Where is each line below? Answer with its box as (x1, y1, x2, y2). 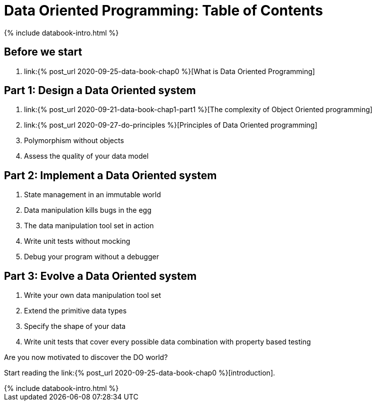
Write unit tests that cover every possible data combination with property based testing (24, 337, 311, 346)
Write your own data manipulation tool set (24, 291, 161, 300)
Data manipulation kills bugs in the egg (24, 206, 151, 215)
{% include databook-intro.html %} (4, 28, 119, 37)
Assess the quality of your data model (24, 152, 149, 161)
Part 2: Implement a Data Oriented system (4, 169, 217, 182)
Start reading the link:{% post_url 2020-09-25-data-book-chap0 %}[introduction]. (4, 368, 275, 377)
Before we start (4, 46, 82, 59)
